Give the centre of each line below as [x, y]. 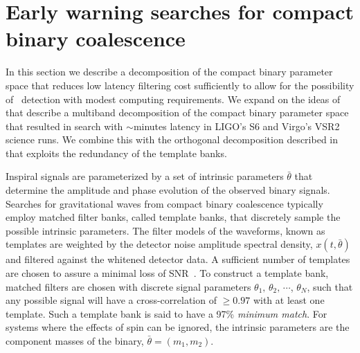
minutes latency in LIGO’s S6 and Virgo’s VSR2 [236, 126]
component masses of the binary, [75, 341]
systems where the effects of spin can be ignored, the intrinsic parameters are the [178, 327]
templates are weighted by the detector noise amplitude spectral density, [159, 244]
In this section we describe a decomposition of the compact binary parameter [169, 72]
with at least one [289, 300]
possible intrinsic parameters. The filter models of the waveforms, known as [165, 230]
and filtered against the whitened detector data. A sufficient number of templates [178, 259]
